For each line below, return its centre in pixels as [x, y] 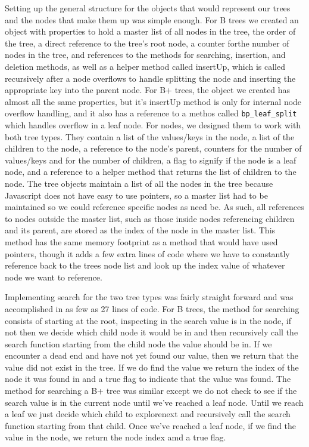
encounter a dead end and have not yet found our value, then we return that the [152, 355]
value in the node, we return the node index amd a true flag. [116, 437]
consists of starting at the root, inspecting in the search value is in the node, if [148, 320]
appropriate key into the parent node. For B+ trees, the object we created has [148, 90]
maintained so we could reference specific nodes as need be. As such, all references [154, 207]
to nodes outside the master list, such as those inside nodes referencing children [150, 218]
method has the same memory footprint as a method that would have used [141, 241]
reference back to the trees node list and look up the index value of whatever [145, 265]
